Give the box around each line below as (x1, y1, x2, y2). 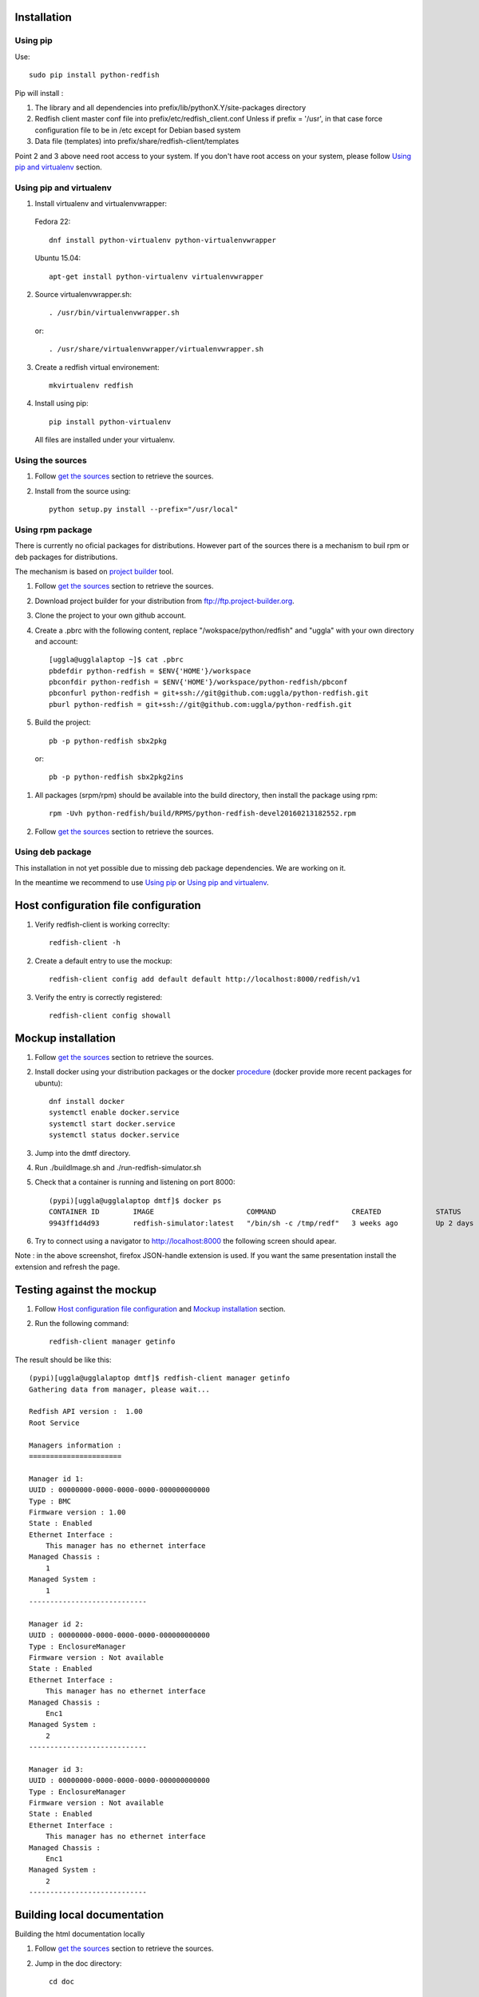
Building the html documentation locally (14, 1929, 145, 1939)
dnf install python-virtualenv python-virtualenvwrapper (49, 236, 277, 244)
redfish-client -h (49, 939, 121, 947)
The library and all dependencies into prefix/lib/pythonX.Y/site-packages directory (34, 102, 307, 112)
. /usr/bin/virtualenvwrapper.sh (49, 308, 180, 317)
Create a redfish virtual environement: (34, 362, 160, 371)
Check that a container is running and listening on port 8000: (34, 1177, 236, 1187)
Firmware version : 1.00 (29, 1507, 126, 1517)
